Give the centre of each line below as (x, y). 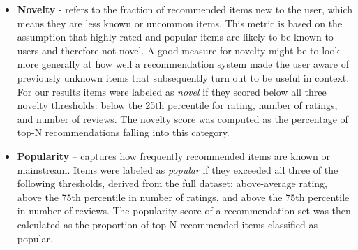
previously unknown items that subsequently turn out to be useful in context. (183, 77)
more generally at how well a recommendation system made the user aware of (183, 64)
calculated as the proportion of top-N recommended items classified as (167, 224)
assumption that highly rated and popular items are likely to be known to (175, 37)
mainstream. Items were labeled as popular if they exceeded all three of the (178, 169)
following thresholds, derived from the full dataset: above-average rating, (172, 183)
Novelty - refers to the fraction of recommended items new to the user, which (185, 9)
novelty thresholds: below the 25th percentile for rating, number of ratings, (177, 105)
